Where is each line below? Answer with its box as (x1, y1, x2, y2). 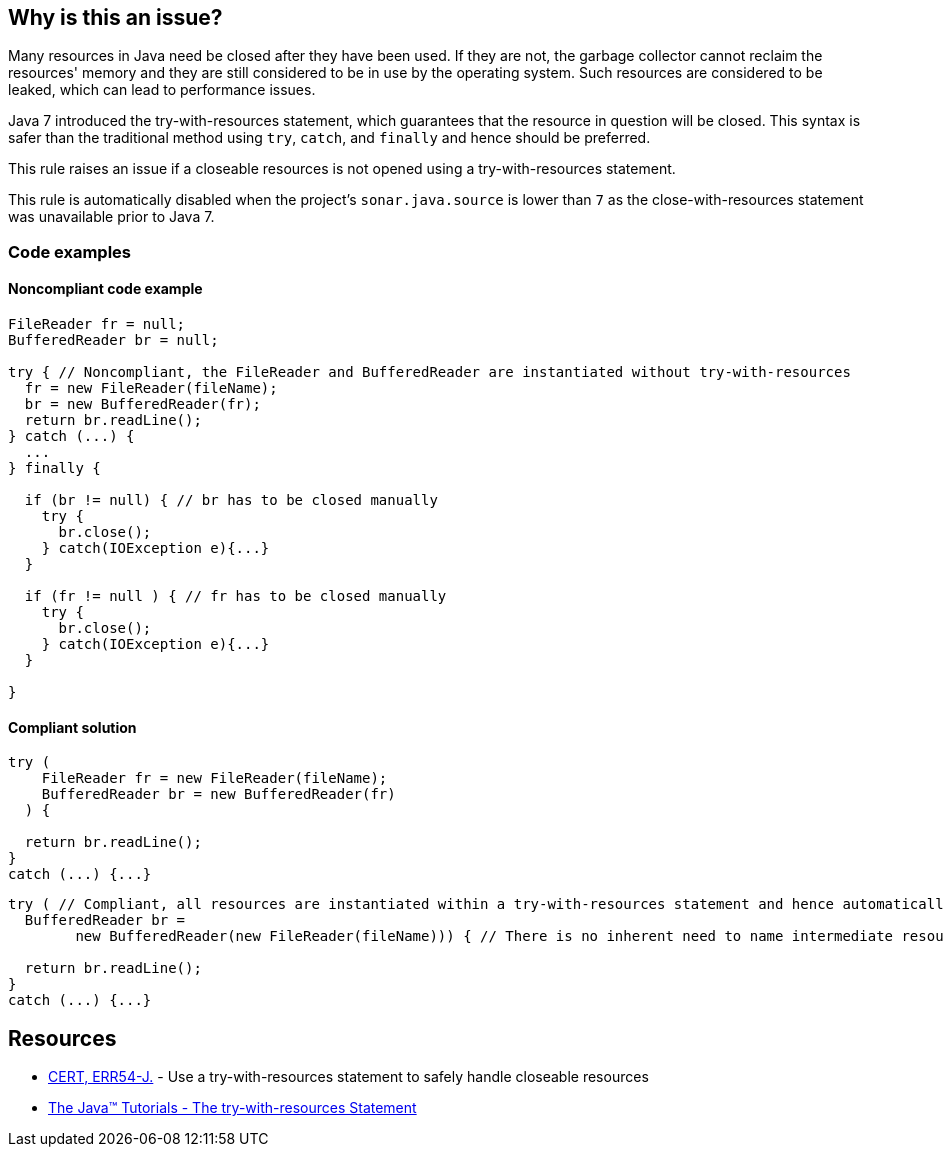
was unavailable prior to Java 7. (8, 208, 215, 226)
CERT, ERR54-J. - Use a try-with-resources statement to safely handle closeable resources (48, 1068, 649, 1086)
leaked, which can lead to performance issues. (8, 81, 316, 99)
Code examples (8, 241, 132, 262)
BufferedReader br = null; (8, 332, 219, 349)
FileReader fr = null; (8, 316, 186, 333)
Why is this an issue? (8, 5, 223, 30)
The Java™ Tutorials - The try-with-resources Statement (48, 1099, 417, 1117)
